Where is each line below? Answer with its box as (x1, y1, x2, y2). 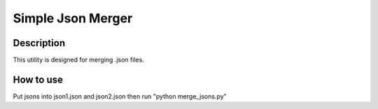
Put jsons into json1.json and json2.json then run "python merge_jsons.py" (13, 92, 227, 101)
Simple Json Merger (13, 10, 133, 26)
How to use (13, 73, 63, 85)
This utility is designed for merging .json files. (13, 56, 145, 64)
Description (13, 37, 66, 49)
